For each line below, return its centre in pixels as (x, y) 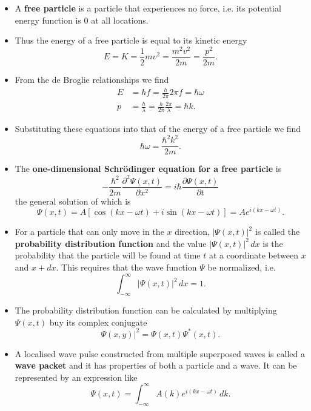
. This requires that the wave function (126, 267)
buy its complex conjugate (98, 322)
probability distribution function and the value (111, 243)
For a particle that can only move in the (89, 232)
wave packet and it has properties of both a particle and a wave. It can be (156, 365)
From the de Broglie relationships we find (92, 79)
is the (273, 243)
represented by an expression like (76, 377)
